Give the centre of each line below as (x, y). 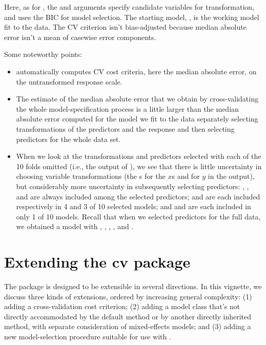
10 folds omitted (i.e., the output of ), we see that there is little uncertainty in (139, 166)
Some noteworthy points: (43, 54)
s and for (186, 176)
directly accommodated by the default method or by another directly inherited (128, 316)
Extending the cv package (97, 262)
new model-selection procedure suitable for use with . (88, 336)
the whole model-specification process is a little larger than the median (127, 108)
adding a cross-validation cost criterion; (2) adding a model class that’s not (122, 306)
